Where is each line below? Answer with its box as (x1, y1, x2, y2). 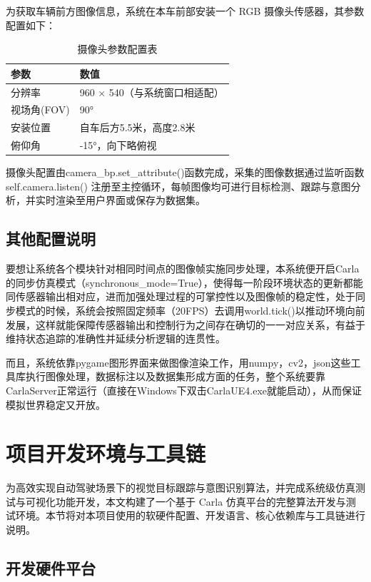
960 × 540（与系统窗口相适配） (79, 84, 224, 99)
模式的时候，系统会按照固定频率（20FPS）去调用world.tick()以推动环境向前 (15, 303, 365, 318)
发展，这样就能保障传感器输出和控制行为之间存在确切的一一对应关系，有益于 (6, 317, 365, 332)
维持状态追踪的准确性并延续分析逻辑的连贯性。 (6, 331, 225, 346)
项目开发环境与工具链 (6, 439, 206, 468)
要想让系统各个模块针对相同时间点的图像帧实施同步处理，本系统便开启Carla (6, 261, 360, 276)
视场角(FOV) (11, 102, 70, 117)
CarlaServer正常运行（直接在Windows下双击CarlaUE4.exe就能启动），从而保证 (6, 382, 362, 397)
